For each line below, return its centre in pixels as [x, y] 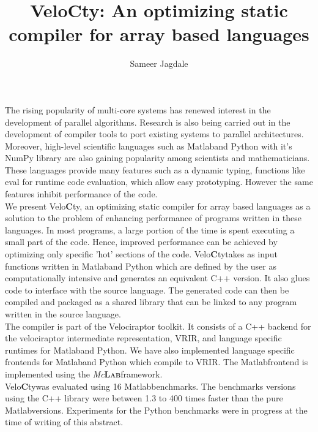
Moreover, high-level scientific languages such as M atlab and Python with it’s [149, 146]
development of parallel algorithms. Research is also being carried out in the [148, 122]
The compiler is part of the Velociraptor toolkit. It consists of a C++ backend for [158, 326]
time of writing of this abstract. [64, 422]
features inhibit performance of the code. [81, 194]
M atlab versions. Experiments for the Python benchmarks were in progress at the [156, 410]
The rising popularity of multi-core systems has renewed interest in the [138, 109]
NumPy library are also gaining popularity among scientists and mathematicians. [157, 158]
